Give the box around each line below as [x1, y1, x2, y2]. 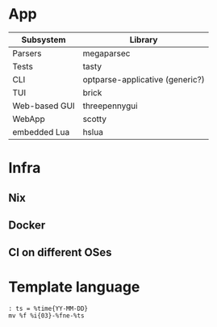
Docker [8, 218, 46, 232]
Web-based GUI [12, 100, 75, 111]
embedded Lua [12, 126, 70, 137]
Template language [8, 278, 140, 296]
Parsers [12, 48, 42, 59]
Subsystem [21, 34, 66, 45]
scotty [82, 113, 107, 124]
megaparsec [82, 48, 131, 59]
